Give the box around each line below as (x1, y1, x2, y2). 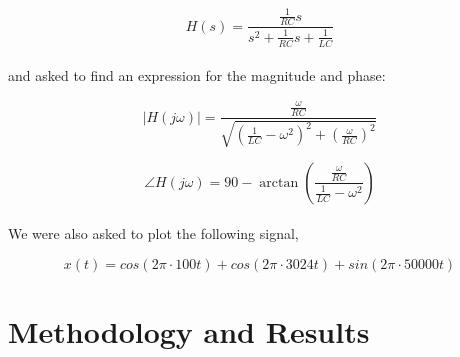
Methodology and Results (8, 310, 370, 351)
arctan (259, 175, 299, 190)
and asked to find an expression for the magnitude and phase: (8, 65, 386, 86)
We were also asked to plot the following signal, (8, 223, 299, 244)
